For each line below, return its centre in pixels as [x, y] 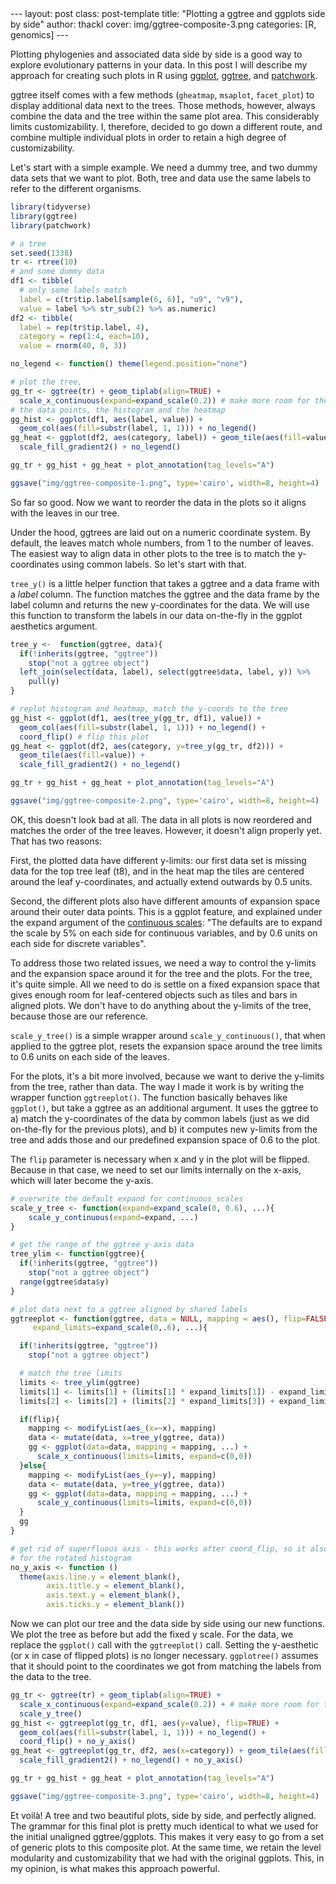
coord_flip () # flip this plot [84, 737]
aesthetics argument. [54, 626]
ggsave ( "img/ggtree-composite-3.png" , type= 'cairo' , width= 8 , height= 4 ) [165, 1796]
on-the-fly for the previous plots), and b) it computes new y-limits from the [164, 1129]
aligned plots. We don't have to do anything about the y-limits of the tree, [161, 1005]
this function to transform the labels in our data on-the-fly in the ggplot [156, 615]
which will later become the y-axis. [82, 1180]
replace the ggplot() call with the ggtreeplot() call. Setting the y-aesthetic [164, 1645]
